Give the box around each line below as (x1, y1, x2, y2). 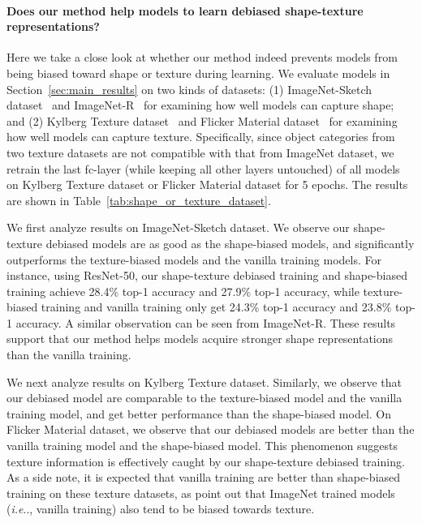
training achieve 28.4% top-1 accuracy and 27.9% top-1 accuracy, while (6, 282, 360, 299)
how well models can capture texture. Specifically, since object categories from (6, 128, 395, 145)
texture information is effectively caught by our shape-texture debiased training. (6, 452, 405, 469)
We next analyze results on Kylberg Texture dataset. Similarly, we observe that (6, 373, 403, 390)
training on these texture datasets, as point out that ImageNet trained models (6, 484, 395, 501)
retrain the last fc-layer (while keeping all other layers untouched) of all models (6, 160, 400, 177)
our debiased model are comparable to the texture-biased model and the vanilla (6, 389, 403, 406)
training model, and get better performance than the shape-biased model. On (6, 405, 392, 422)
